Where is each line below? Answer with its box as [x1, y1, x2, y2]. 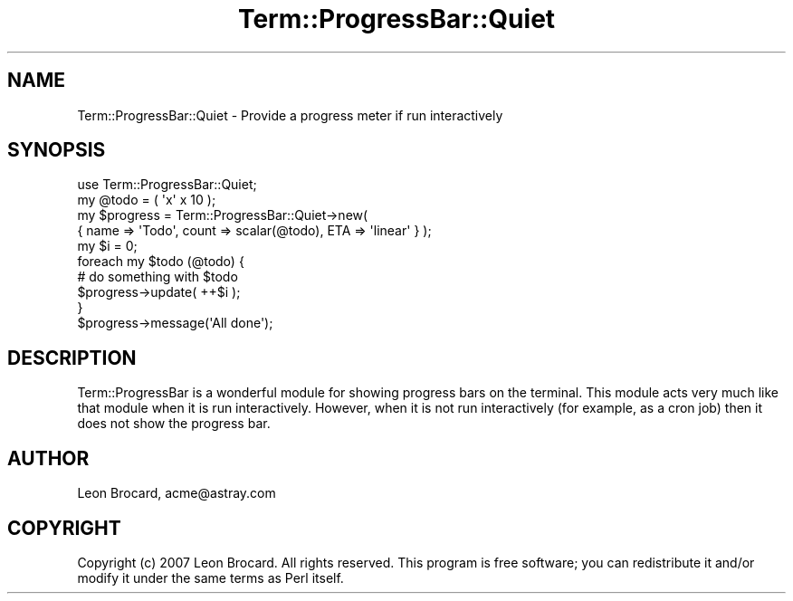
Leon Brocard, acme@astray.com [77, 485, 276, 501]
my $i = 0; [77, 238, 138, 254]
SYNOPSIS [7, 138, 106, 162]
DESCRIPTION [7, 346, 137, 369]
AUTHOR [7, 446, 90, 470]
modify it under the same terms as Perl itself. [77, 569, 344, 586]
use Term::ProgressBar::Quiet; [77, 176, 257, 193]
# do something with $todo [77, 269, 238, 285]
